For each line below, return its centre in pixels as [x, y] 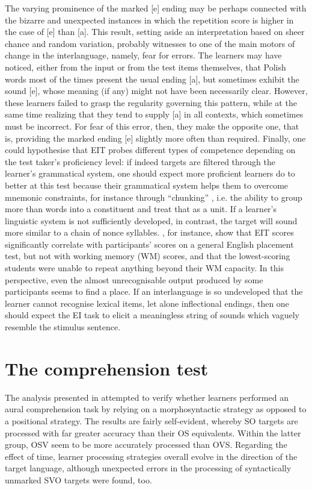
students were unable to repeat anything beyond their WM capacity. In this [144, 268]
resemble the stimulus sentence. [63, 327]
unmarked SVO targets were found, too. [78, 479]
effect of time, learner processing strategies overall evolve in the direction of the [151, 456]
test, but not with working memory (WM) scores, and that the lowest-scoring [148, 256]
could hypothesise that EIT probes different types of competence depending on [150, 150]
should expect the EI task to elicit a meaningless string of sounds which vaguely [152, 315]
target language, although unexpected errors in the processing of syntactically [148, 468]
